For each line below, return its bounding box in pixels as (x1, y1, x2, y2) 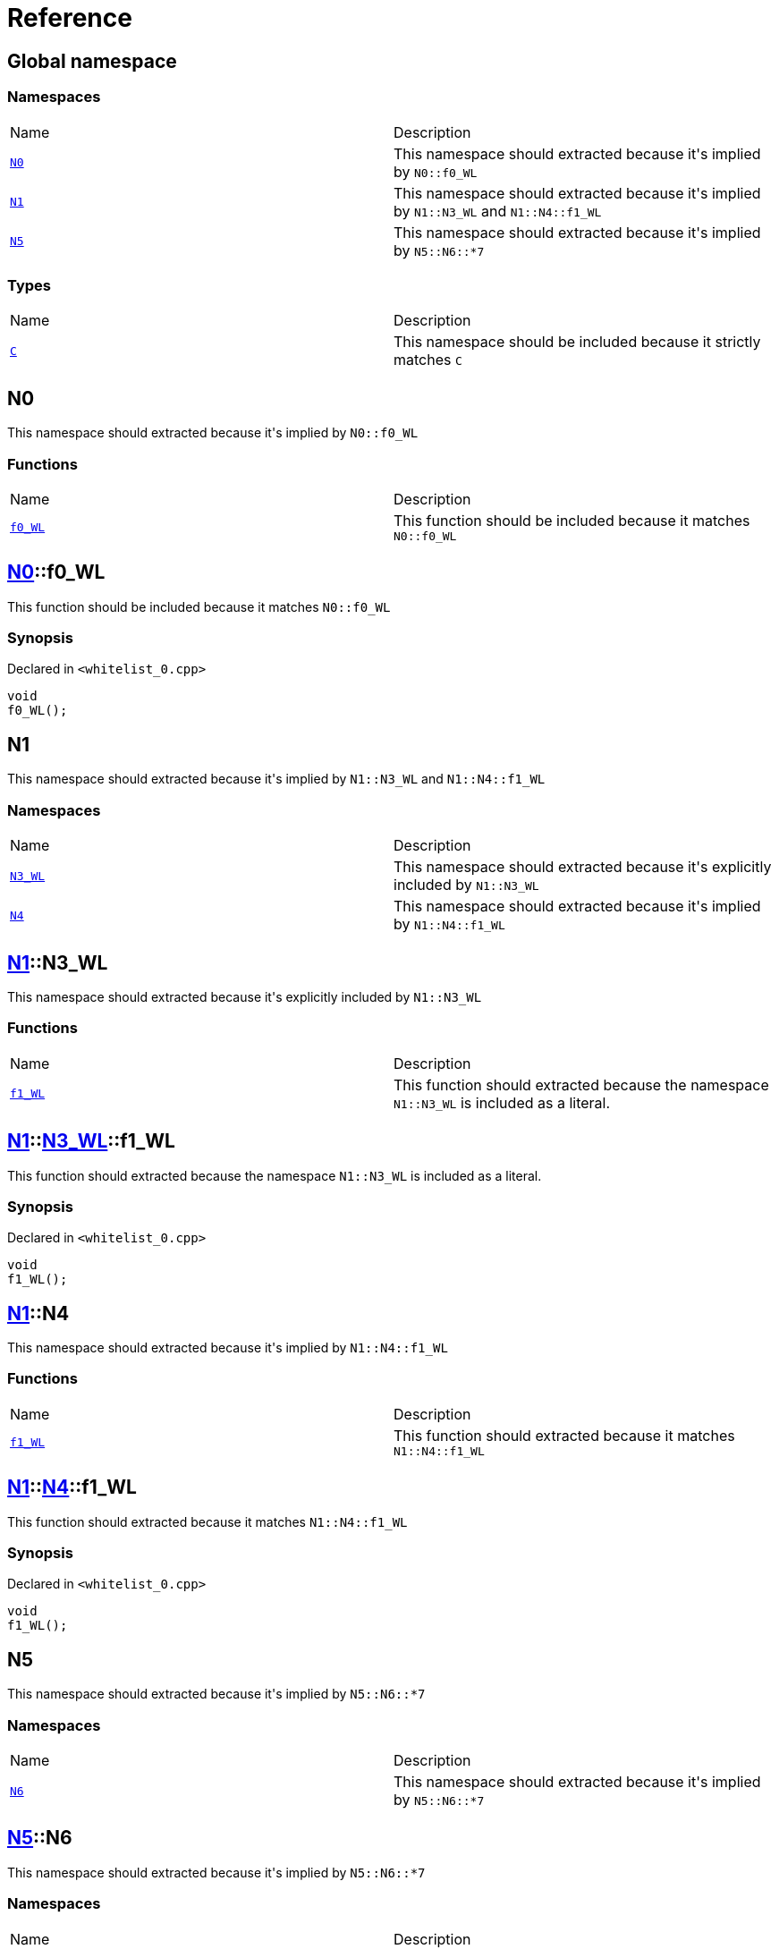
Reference (7, 3, 132, 33)
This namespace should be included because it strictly (394, 333, 761, 352)
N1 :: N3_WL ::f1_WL (7, 1130, 175, 1153)
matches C (394, 351, 462, 369)
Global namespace (7, 49, 177, 72)
